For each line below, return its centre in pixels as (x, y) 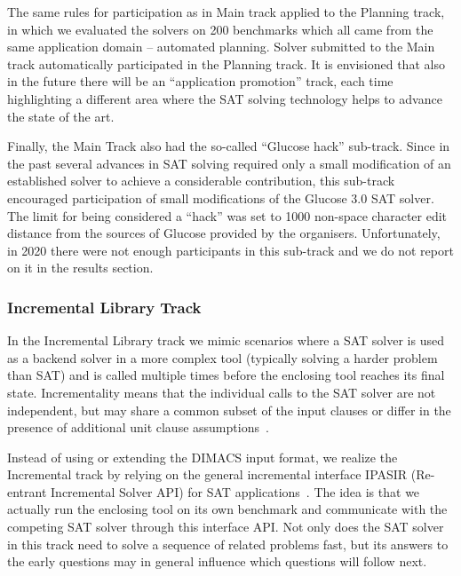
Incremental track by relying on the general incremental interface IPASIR (207, 474)
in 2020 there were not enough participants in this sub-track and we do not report (230, 250)
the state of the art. (61, 116)
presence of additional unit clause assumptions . (138, 427)
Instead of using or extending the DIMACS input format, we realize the (203, 457)
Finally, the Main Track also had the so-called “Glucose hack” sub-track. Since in (229, 146)
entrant (27, 491)
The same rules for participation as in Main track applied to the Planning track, (226, 12)
